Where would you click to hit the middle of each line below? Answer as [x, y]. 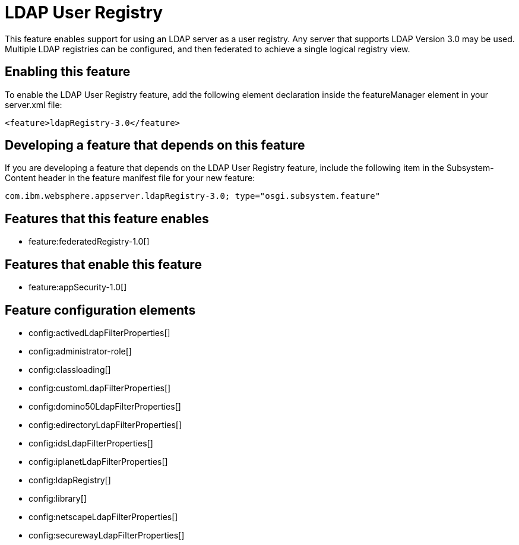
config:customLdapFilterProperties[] [100, 388]
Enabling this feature [68, 72]
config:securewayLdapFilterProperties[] [107, 535]
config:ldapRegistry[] [70, 480]
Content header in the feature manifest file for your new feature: [130, 178]
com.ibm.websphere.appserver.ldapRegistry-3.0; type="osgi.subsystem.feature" [193, 196]
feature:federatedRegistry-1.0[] [89, 242]
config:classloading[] [70, 369]
